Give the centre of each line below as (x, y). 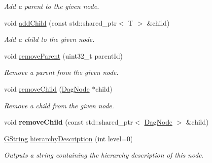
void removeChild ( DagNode (47, 88)
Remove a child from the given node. (59, 105)
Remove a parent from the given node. (61, 72)
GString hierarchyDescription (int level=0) (69, 138)
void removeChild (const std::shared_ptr (69, 122)
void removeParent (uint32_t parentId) (64, 55)
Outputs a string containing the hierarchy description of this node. (104, 155)
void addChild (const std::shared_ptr (60, 22)
